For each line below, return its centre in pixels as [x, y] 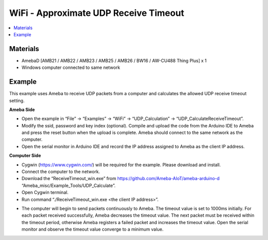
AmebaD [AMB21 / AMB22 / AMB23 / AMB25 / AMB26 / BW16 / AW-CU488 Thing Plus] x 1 [114, 60]
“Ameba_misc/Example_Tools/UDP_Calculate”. [69, 185]
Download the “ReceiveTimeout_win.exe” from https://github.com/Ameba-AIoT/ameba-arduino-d [121, 179]
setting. [17, 100]
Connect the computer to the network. [61, 172]
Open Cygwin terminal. [45, 192]
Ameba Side [22, 110]
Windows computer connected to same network [71, 67]
